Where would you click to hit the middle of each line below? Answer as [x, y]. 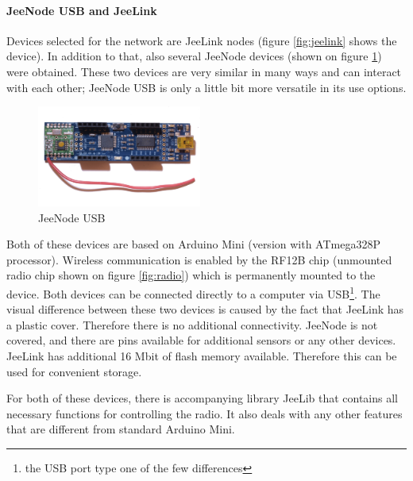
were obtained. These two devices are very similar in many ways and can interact [204, 71]
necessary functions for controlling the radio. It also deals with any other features [205, 413]
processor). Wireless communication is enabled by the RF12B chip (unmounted [199, 259]
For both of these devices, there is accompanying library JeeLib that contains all [202, 398]
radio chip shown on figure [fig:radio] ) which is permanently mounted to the [191, 275]
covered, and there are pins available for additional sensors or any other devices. [201, 340]
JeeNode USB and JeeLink [82, 10]
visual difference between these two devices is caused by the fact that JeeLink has [205, 309]
